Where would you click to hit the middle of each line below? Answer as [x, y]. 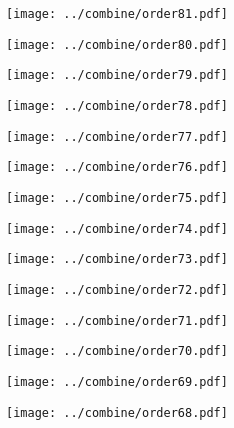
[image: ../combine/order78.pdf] [117, 105]
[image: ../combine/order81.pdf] [117, 14]
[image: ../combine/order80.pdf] [117, 44]
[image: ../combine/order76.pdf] [117, 167]
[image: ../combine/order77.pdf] [117, 136]
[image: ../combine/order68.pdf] [117, 412]
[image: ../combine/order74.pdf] [117, 228]
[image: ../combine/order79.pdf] [117, 75]
